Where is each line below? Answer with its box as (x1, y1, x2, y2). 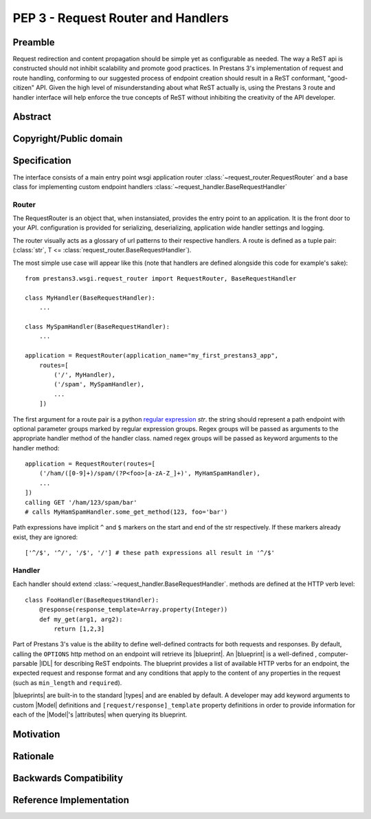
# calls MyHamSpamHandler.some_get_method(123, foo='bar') (25, 508, 228, 516)
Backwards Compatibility (12, 772, 124, 784)
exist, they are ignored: (12, 533, 78, 541)
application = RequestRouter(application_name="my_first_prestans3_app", (25, 351, 279, 360)
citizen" (12, 83, 34, 92)
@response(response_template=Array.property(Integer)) (38, 606, 228, 613)
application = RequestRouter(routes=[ (25, 460, 156, 468)
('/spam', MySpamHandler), (54, 380, 145, 389)
